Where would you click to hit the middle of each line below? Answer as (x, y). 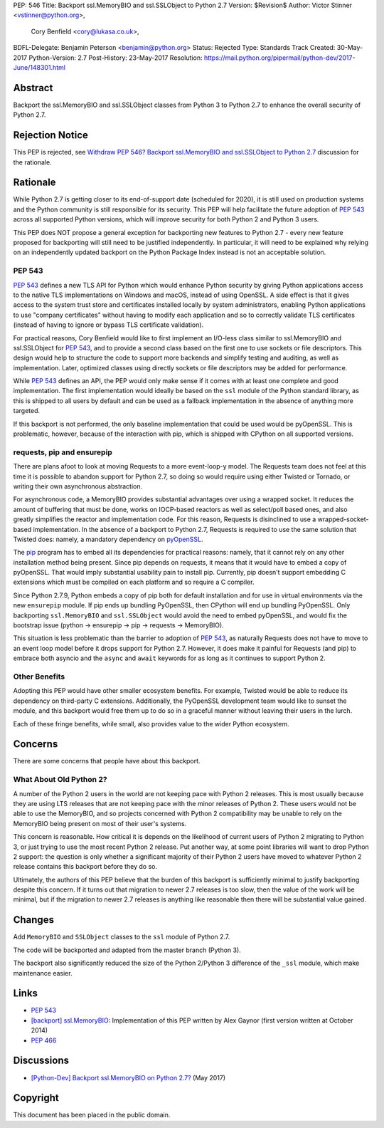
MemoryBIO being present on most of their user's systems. (100, 823)
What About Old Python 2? (60, 780)
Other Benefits (39, 677)
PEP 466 (44, 1040)
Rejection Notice (51, 135)
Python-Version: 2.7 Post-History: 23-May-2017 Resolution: (116, 58)
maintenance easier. (43, 973)
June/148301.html (39, 67)
